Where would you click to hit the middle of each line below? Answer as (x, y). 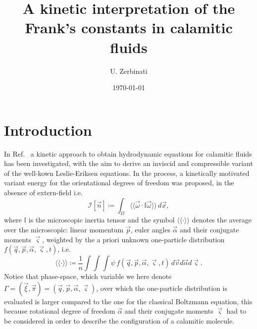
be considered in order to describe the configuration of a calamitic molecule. (119, 320)
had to (236, 311)
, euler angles (150, 229)
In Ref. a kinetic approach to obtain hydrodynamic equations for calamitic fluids (128, 153)
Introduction (48, 130)
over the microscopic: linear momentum (64, 229)
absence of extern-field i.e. (43, 192)
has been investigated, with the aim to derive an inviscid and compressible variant (128, 163)
